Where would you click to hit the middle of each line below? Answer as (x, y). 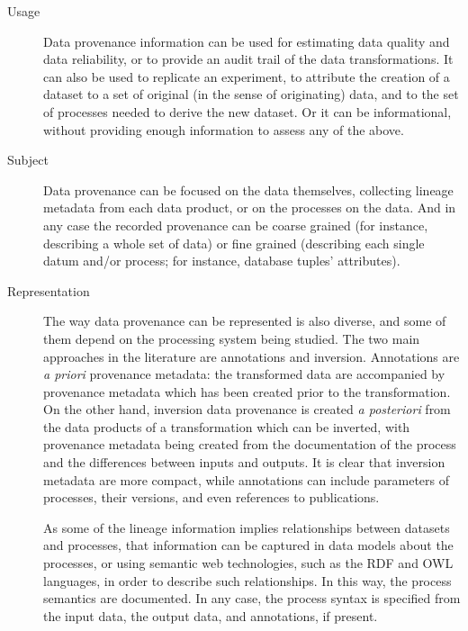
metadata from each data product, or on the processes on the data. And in (250, 207)
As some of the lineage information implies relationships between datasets (247, 527)
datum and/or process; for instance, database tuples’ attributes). (222, 261)
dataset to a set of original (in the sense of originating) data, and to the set (251, 94)
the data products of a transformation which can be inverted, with (227, 426)
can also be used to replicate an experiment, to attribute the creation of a (247, 76)
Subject (28, 160)
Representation (49, 290)
